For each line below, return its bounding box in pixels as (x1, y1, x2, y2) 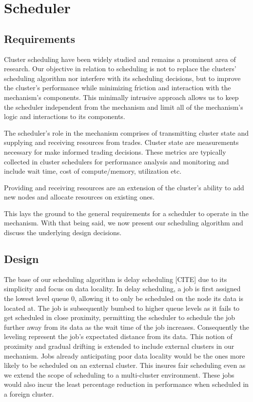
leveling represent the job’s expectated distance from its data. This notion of (4, 331, 233, 342)
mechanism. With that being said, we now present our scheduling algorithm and (4, 218, 243, 228)
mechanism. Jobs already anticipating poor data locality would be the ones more (4, 350, 245, 361)
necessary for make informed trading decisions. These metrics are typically (4, 146, 226, 157)
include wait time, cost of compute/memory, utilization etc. (4, 166, 182, 176)
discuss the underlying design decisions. (4, 227, 122, 238)
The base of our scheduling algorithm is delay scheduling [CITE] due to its (4, 274, 227, 284)
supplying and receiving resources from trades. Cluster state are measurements (4, 137, 239, 147)
